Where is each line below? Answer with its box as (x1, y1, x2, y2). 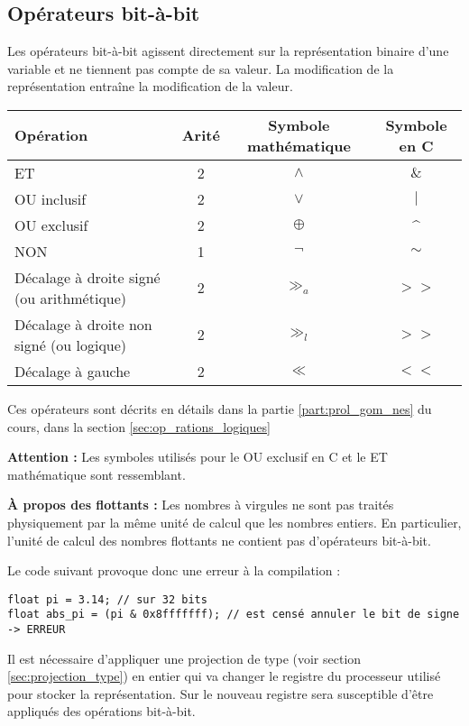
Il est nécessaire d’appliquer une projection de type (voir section (7, 648, 362, 667)
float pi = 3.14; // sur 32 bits (7, 593, 207, 606)
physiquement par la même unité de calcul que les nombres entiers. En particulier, (7, 512, 462, 531)
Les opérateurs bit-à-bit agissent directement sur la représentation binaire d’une (7, 41, 449, 60)
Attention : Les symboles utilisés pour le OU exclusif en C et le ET (7, 447, 388, 466)
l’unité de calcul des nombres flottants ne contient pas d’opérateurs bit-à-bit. (7, 530, 431, 549)
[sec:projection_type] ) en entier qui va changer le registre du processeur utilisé (7, 666, 441, 685)
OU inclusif (14, 188, 87, 209)
